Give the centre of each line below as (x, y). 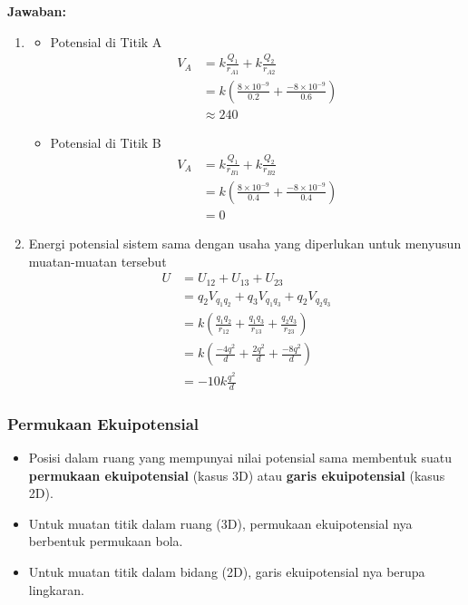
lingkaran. (56, 589)
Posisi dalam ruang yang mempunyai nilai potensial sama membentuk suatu (240, 458)
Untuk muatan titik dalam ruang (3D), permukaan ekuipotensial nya (220, 523)
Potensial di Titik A (106, 41)
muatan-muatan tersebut (97, 261)
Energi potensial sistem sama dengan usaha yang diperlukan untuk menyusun (245, 243)
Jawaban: (37, 11)
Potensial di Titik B (106, 142)
